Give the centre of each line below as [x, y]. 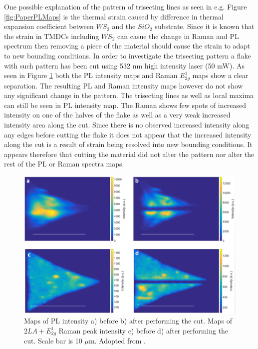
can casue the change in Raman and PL [178, 36]
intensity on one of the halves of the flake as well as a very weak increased [117, 115]
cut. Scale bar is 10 [53, 341]
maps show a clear [220, 75]
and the [124, 26]
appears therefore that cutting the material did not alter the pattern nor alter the [129, 154]
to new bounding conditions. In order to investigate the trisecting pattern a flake [128, 55]
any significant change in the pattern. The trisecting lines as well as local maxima [129, 95]
